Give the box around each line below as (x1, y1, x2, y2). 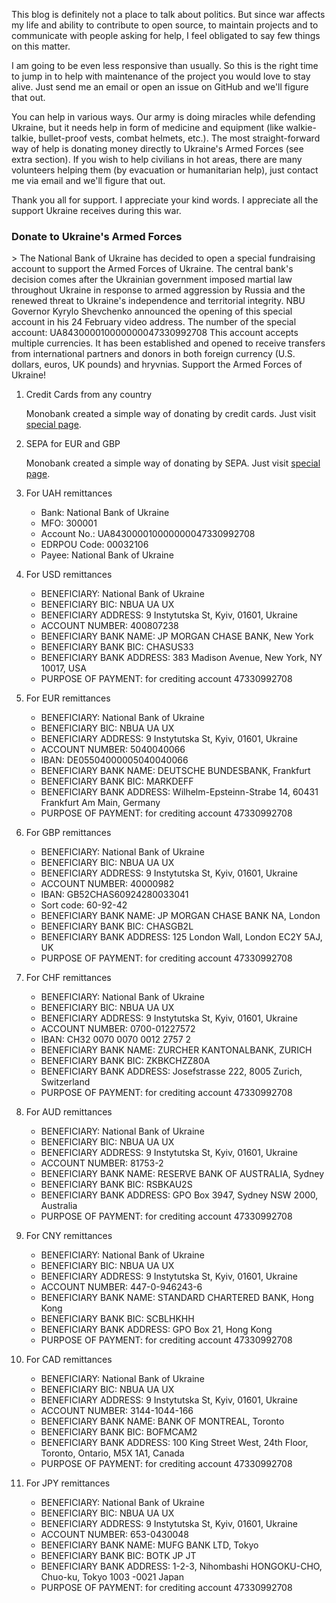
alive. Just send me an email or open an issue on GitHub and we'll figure (11, 81, 309, 93)
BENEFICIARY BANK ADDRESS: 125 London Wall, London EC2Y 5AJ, (40, 931, 323, 943)
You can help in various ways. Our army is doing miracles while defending (11, 111, 316, 123)
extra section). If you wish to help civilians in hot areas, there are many (11, 154, 303, 165)
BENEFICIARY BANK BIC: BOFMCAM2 (40, 1426, 198, 1438)
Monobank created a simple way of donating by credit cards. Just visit (25, 408, 317, 420)
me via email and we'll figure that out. (11, 175, 166, 186)
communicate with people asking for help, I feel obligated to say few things (11, 30, 321, 41)
